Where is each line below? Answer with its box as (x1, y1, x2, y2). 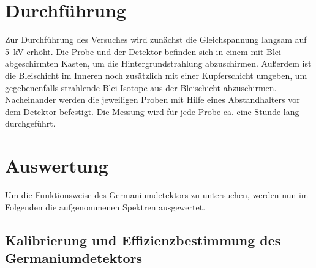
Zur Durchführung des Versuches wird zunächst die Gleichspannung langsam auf (5, 33, 307, 46)
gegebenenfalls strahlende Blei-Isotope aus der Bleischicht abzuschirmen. (5, 81, 277, 94)
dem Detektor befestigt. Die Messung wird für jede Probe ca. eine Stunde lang (5, 105, 299, 117)
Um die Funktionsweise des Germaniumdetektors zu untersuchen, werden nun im (5, 188, 309, 201)
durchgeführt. (5, 117, 56, 130)
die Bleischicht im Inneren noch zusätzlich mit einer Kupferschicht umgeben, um (5, 69, 307, 81)
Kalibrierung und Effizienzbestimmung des (5, 230, 281, 249)
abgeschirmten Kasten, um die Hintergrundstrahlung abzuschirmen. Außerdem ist (5, 57, 312, 70)
